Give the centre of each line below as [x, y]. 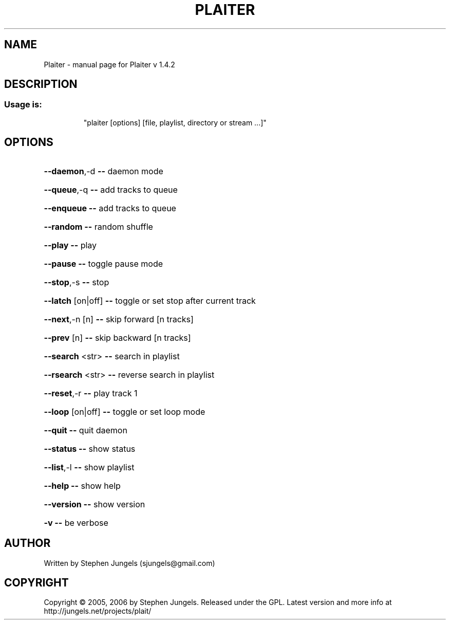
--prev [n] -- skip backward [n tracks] [117, 337]
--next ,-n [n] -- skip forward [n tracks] [119, 319]
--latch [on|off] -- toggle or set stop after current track [150, 300]
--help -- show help [82, 485]
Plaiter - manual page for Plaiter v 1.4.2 [109, 64]
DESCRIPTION [41, 84]
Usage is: [23, 105]
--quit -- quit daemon [86, 430]
